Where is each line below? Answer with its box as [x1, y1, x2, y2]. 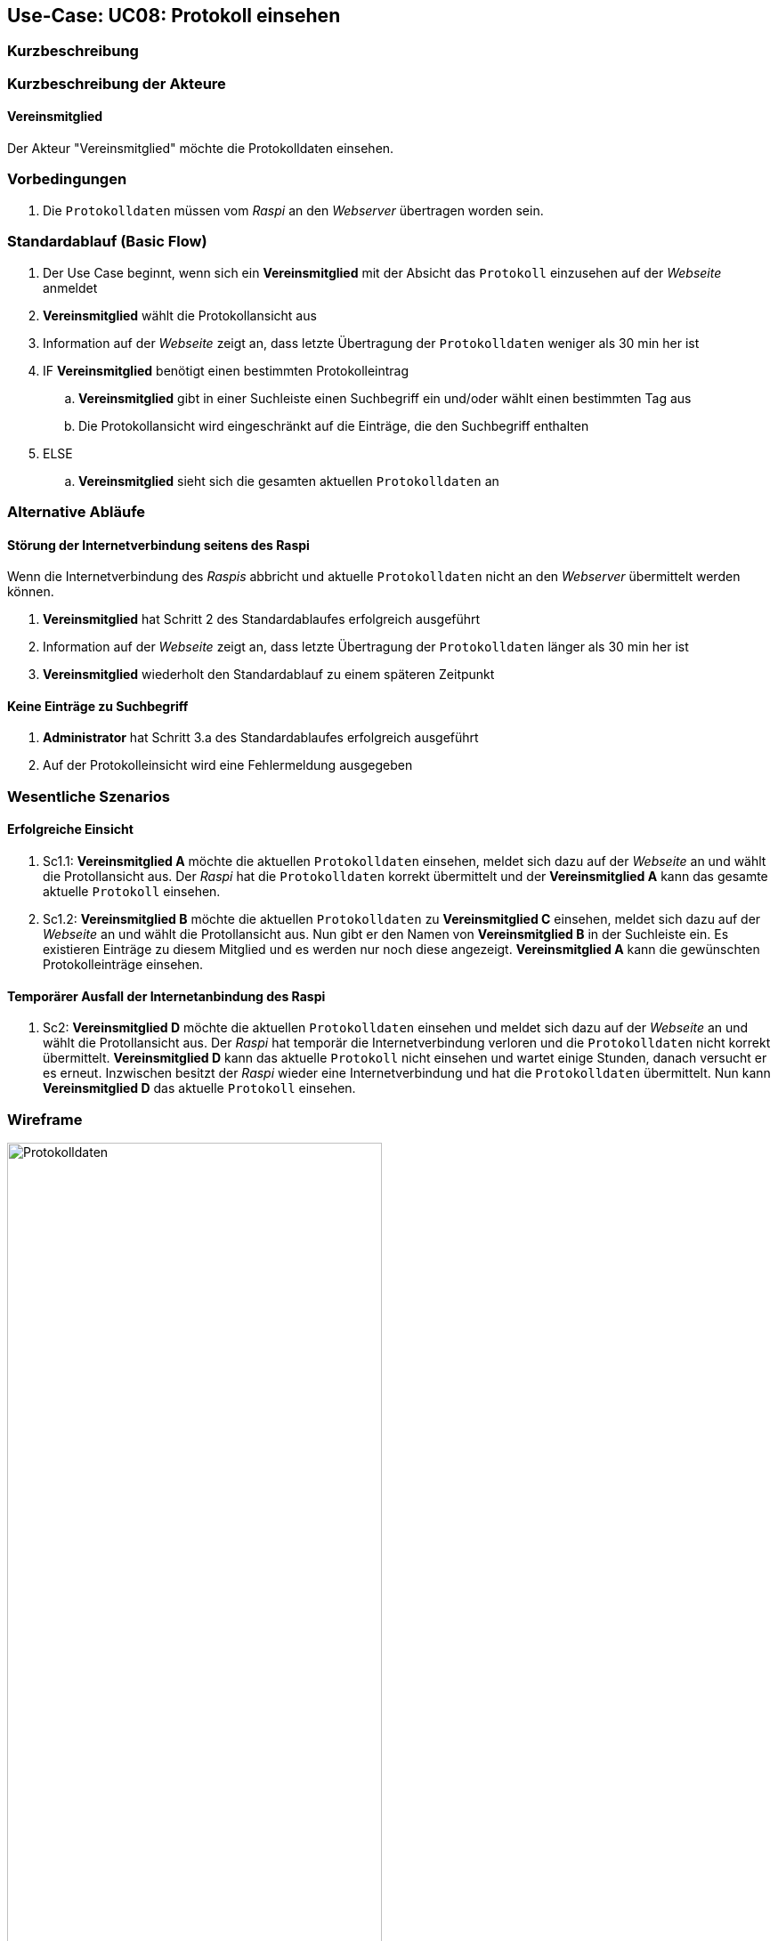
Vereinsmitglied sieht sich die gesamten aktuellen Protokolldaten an [78, 473, 499, 489]
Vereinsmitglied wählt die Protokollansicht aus [43, 307, 317, 323]
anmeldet [43, 279, 98, 295]
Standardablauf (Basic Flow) [7, 232, 207, 251]
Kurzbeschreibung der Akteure [7, 74, 226, 93]
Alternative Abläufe [7, 502, 146, 521]
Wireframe [7, 1110, 83, 1128]
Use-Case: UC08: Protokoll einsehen [7, 4, 341, 27]
